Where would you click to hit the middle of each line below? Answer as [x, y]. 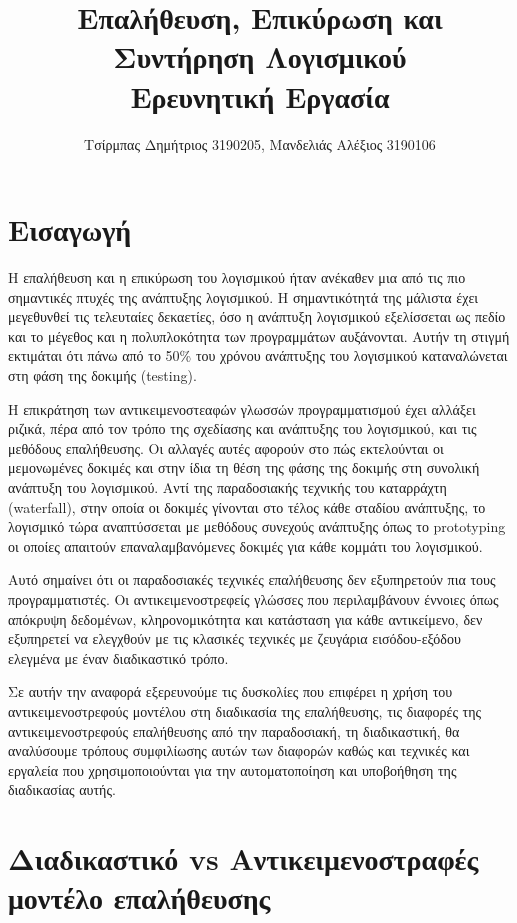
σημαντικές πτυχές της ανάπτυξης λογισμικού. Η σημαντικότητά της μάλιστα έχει [243, 296]
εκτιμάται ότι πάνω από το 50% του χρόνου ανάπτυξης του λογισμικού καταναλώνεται [258, 355]
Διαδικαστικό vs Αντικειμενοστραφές [243, 858]
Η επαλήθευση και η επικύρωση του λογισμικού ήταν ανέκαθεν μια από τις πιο [237, 277]
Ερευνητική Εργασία [260, 95]
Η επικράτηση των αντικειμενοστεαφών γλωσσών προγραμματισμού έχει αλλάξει [242, 408]
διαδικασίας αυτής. [62, 789]
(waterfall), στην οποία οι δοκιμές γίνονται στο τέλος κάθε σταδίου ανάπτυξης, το [247, 506]
